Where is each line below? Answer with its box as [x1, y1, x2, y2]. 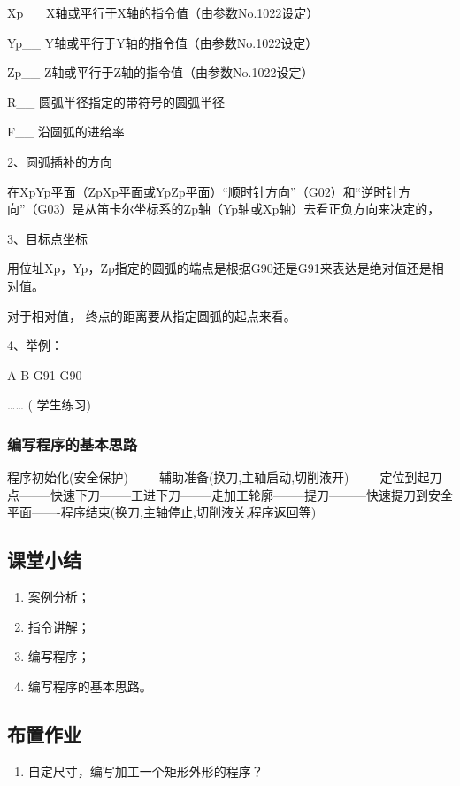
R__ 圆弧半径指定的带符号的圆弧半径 [7, 92, 225, 111]
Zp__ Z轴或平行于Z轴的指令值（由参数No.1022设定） [7, 63, 314, 82]
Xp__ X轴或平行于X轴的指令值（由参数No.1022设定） [7, 4, 319, 21]
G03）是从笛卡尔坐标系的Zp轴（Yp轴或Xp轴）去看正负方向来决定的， [37, 199, 441, 218]
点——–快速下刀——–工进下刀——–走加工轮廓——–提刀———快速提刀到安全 [7, 485, 453, 503]
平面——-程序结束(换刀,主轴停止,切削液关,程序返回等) [7, 502, 317, 521]
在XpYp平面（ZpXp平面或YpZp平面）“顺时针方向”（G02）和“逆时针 [7, 182, 399, 200]
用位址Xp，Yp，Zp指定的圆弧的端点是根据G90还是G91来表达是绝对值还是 [7, 259, 432, 277]
